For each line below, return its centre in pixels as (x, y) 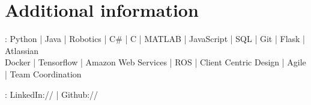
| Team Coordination (43, 73)
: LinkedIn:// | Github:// (52, 94)
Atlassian (22, 50)
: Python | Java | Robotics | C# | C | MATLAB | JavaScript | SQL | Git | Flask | (155, 39)
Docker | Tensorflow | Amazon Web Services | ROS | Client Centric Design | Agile (155, 62)
